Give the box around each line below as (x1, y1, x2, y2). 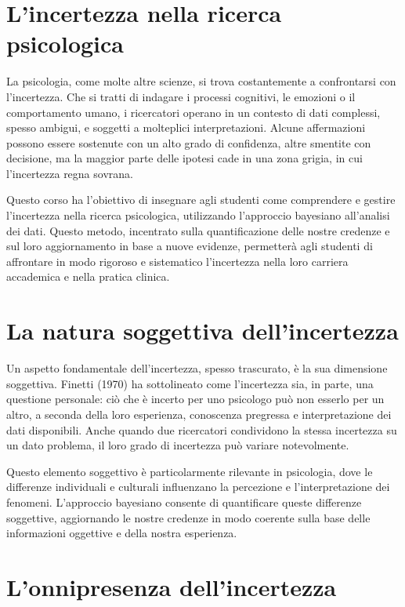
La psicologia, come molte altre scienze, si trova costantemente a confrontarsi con (6, 73, 396, 89)
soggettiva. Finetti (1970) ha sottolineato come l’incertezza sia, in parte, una (6, 375, 374, 391)
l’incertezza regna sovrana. (6, 165, 133, 181)
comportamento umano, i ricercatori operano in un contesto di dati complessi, (6, 104, 381, 120)
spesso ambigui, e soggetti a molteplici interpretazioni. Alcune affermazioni (6, 119, 366, 136)
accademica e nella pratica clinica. (6, 268, 170, 285)
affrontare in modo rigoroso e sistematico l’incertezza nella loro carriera (6, 253, 349, 269)
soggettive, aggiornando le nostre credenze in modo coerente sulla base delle (6, 509, 371, 525)
